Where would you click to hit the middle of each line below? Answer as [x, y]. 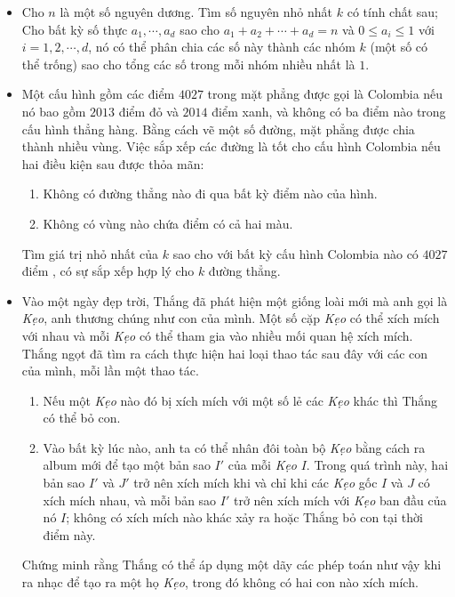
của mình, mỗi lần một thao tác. [110, 371]
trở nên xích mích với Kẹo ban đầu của [340, 500]
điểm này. [69, 534]
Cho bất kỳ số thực [75, 29]
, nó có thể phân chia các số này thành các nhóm [222, 47]
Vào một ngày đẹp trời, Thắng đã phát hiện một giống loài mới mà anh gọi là [235, 300]
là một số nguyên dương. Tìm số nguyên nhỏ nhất [196, 12]
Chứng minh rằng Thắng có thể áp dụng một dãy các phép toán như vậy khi [231, 565]
